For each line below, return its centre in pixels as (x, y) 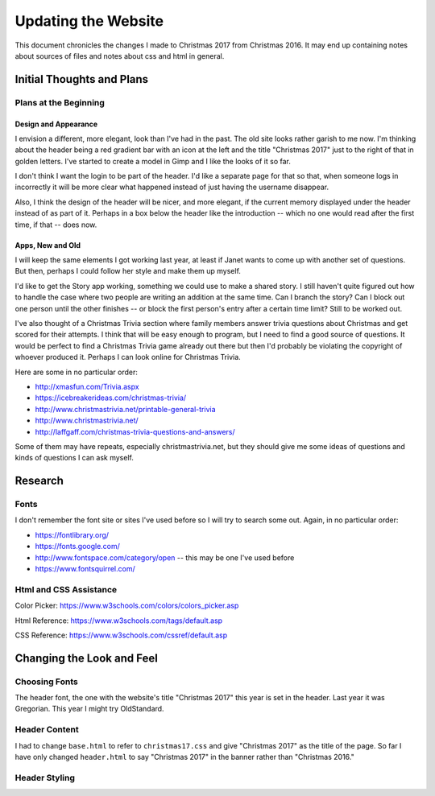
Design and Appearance (56, 124)
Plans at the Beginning (60, 102)
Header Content (47, 730)
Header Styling (45, 777)
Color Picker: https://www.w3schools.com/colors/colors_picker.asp (127, 606)
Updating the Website (89, 21)
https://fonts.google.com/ (78, 546)
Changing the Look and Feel (87, 658)
